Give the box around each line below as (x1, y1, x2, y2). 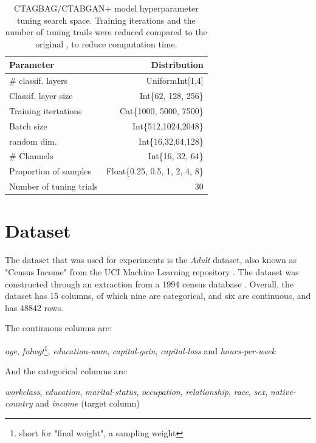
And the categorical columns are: (5, 365, 128, 377)
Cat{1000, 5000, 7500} (120, 104, 204, 117)
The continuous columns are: (5, 321, 112, 334)
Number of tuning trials (9, 180, 98, 193)
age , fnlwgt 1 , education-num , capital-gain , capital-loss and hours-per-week (5, 342, 275, 357)
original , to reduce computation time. (35, 37, 177, 50)
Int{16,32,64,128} (139, 134, 204, 147)
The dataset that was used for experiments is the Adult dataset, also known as (5, 253, 297, 266)
